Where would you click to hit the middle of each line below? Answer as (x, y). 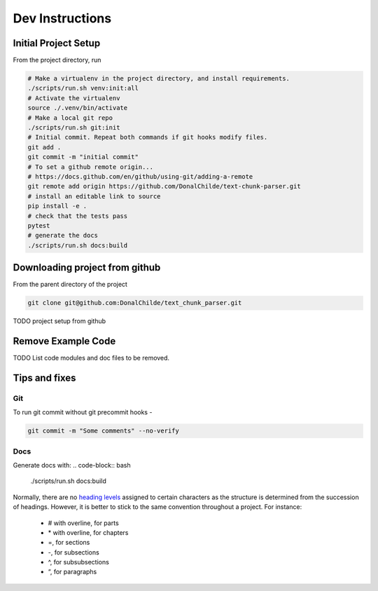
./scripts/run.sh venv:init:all (83, 88)
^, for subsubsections (79, 562)
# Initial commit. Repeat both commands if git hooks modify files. (148, 137)
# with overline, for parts (83, 523)
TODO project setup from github (59, 321)
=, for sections (69, 543)
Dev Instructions (62, 18)
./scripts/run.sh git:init (74, 127)
